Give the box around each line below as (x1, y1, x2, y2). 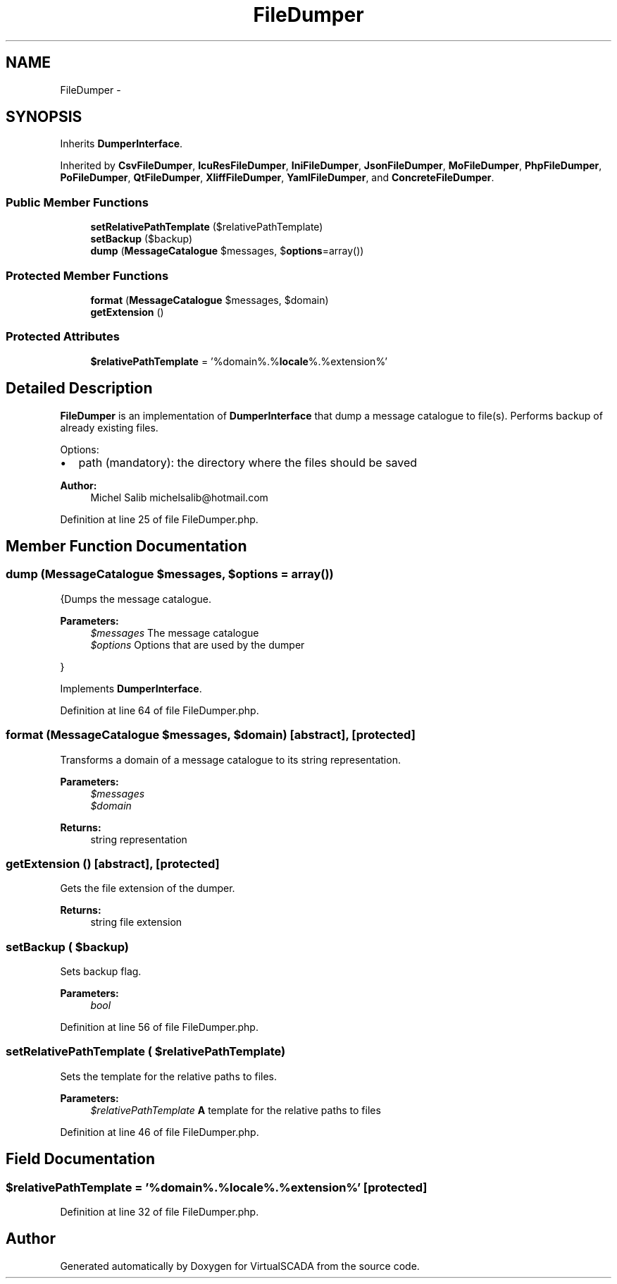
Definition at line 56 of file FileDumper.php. (60, 1021, 258, 1033)
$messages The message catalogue (90, 626, 259, 639)
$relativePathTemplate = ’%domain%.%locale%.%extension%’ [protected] (6, 1180, 428, 1194)
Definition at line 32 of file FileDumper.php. (60, 1205, 259, 1218)
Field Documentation (6, 1150, 155, 1168)
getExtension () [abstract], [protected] (6, 856, 220, 871)
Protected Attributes (6, 329, 120, 344)
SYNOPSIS (6, 108, 82, 126)
